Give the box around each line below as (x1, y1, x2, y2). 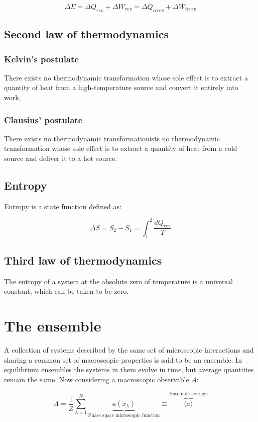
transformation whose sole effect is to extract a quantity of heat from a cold (4, 143, 237, 153)
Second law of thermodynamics (4, 26, 169, 42)
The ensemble (4, 315, 101, 336)
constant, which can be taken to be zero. (4, 286, 129, 296)
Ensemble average (169, 391, 208, 397)
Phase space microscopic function (88, 412, 160, 418)
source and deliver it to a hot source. (4, 152, 117, 163)
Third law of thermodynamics (4, 252, 162, 268)
